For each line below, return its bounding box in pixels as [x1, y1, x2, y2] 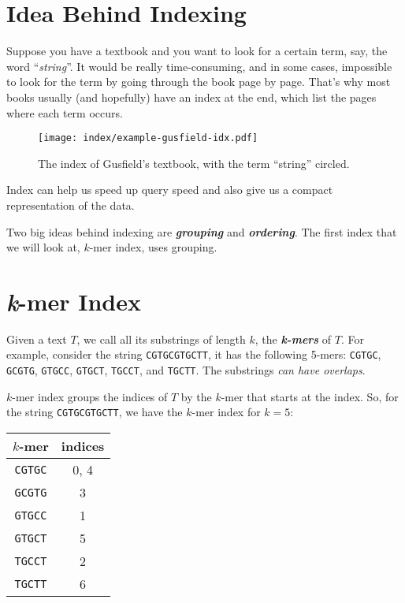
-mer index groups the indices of [12, 388, 168, 404]
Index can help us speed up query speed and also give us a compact [6, 181, 333, 198]
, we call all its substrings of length [76, 330, 246, 347]
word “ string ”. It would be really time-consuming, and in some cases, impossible [6, 58, 392, 74]
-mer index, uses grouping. [89, 239, 217, 255]
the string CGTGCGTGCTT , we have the [6, 404, 183, 420]
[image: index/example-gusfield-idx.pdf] [38, 132, 258, 144]
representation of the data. [6, 196, 135, 213]
